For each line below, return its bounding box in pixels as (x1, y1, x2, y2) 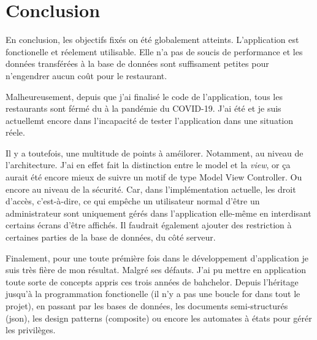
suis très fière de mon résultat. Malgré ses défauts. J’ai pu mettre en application (6, 263, 307, 276)
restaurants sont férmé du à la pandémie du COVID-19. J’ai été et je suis (6, 102, 281, 115)
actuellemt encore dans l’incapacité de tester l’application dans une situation (6, 114, 293, 126)
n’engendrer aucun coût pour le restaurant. (6, 69, 167, 82)
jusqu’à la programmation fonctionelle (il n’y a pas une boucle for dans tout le (6, 287, 300, 300)
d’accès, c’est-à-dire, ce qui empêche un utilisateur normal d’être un (6, 195, 260, 207)
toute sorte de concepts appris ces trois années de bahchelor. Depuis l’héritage (6, 275, 299, 288)
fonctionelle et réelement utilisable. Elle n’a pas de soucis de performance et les (6, 45, 303, 58)
